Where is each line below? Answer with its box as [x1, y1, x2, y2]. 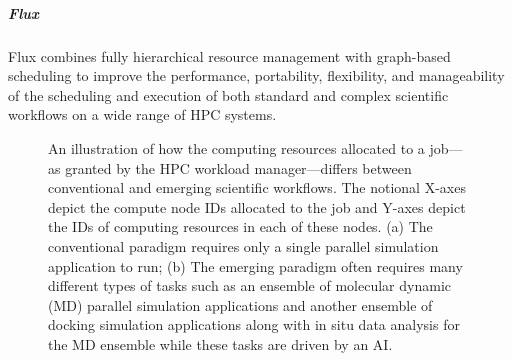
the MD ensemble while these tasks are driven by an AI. [48, 333, 393, 354]
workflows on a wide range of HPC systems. [8, 104, 277, 125]
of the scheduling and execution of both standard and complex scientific [8, 84, 449, 105]
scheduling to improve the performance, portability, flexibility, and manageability [8, 65, 505, 86]
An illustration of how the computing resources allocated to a [48, 137, 425, 158]
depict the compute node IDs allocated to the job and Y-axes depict [48, 196, 466, 217]
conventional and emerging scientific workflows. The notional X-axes [48, 177, 466, 198]
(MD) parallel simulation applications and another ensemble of [48, 294, 433, 315]
